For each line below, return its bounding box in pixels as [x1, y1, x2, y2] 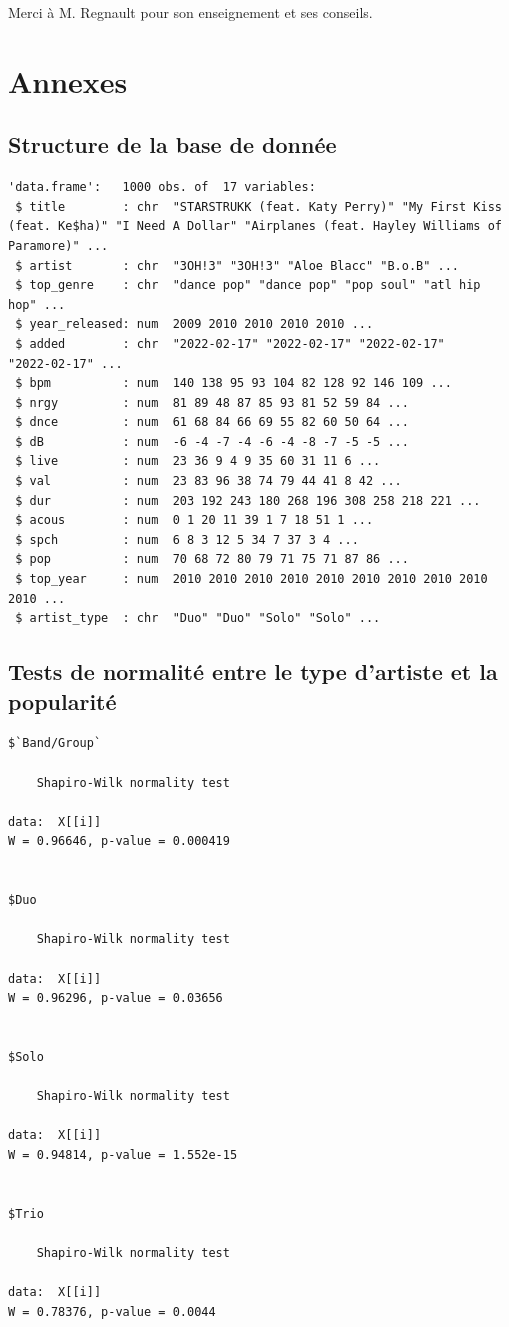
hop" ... [8, 297, 66, 312]
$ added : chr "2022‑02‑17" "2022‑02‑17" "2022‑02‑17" [15, 336, 445, 351]
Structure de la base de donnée [8, 129, 337, 160]
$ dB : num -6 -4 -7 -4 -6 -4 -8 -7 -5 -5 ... [15, 434, 409, 449]
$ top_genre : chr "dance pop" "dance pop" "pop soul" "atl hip [15, 278, 481, 293]
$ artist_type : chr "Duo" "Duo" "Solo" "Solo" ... [15, 611, 381, 626]
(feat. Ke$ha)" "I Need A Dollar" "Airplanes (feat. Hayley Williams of [8, 219, 502, 234]
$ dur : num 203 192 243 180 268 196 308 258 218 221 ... [15, 493, 481, 508]
